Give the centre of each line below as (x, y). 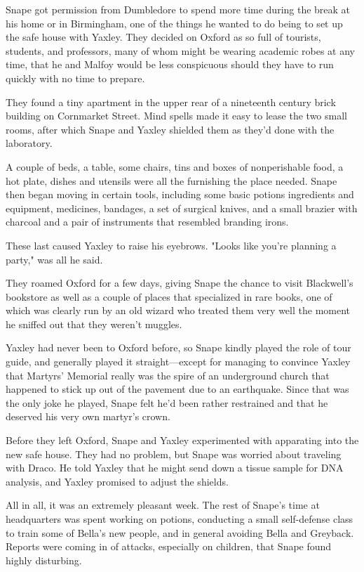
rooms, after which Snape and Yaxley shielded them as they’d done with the (170, 129)
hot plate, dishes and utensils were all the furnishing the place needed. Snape (171, 180)
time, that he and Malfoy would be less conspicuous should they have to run (170, 64)
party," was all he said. (54, 259)
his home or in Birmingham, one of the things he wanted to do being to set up (174, 23)
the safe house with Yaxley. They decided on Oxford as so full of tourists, (163, 37)
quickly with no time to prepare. (75, 78)
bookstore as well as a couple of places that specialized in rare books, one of (169, 296)
